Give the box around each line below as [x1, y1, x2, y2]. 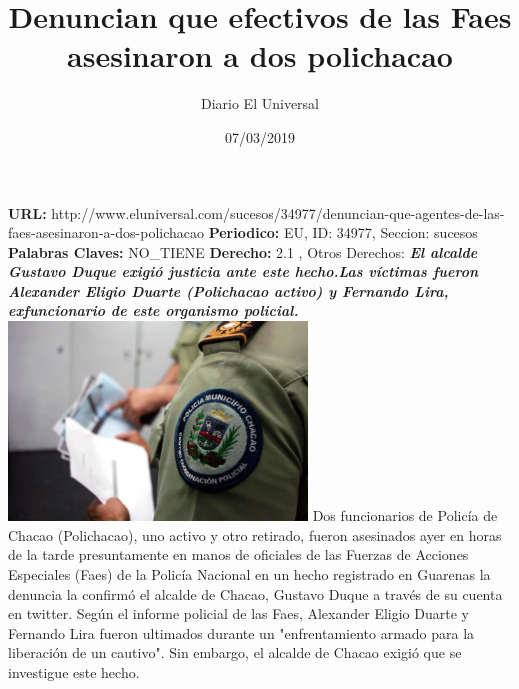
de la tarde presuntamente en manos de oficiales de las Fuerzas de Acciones [8, 544, 469, 565]
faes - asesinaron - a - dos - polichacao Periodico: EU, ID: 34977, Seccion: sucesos [8, 222, 478, 243]
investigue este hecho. [8, 661, 140, 682]
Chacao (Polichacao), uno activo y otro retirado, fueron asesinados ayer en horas [8, 524, 502, 545]
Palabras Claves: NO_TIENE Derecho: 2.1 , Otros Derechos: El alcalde [8, 241, 478, 262]
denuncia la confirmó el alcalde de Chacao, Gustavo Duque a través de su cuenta [8, 583, 503, 604]
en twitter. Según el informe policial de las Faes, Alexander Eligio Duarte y [8, 603, 469, 624]
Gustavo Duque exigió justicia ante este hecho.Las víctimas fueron [8, 261, 479, 282]
